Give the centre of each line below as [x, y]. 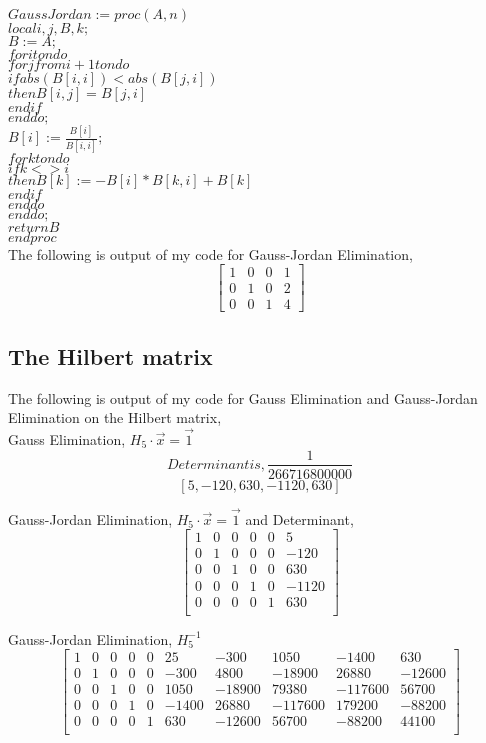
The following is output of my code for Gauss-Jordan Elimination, [210, 253]
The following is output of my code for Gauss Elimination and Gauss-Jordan [243, 397]
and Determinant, [299, 518]
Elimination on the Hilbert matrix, [115, 417]
